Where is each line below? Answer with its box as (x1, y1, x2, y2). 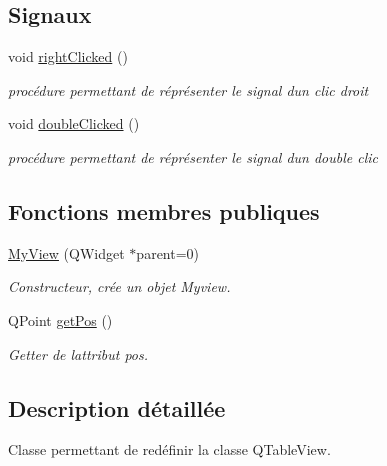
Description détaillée (8, 392, 226, 423)
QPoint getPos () (8, 309, 113, 330)
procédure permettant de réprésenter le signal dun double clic (8, 146, 379, 167)
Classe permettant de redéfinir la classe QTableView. (8, 439, 331, 460)
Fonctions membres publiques (8, 195, 320, 226)
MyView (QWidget (8, 242, 125, 263)
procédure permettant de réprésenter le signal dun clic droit (8, 79, 369, 100)
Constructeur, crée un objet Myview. (8, 276, 231, 297)
